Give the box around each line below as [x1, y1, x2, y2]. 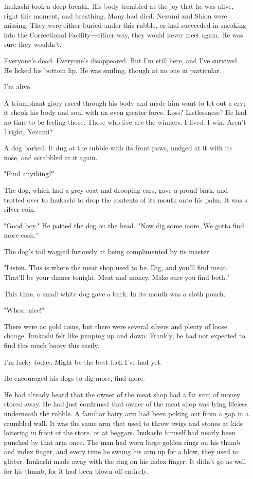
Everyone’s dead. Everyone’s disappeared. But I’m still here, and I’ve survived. [4, 55, 239, 65]
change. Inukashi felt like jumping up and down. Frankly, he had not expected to [4, 331, 245, 341]
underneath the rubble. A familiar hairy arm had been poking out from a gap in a [4, 408, 249, 418]
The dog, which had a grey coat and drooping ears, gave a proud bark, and [4, 184, 228, 195]
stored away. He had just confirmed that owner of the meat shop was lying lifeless [4, 399, 248, 409]
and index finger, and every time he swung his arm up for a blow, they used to [4, 446, 239, 457]
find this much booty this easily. [4, 340, 100, 350]
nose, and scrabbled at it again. [4, 152, 98, 162]
